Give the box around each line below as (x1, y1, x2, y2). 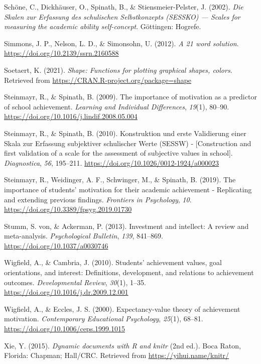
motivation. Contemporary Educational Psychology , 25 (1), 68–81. (4, 313, 203, 324)
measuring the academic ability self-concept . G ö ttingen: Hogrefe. (4, 21, 201, 32)
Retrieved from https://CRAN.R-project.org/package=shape (4, 74, 192, 85)
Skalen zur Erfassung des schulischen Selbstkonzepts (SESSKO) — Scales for (4, 11, 240, 22)
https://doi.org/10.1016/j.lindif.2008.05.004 (4, 111, 138, 122)
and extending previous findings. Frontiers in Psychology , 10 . (4, 194, 192, 204)
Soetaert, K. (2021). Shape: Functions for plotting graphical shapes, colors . (4, 64, 232, 75)
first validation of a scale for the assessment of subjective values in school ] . (4, 148, 233, 158)
